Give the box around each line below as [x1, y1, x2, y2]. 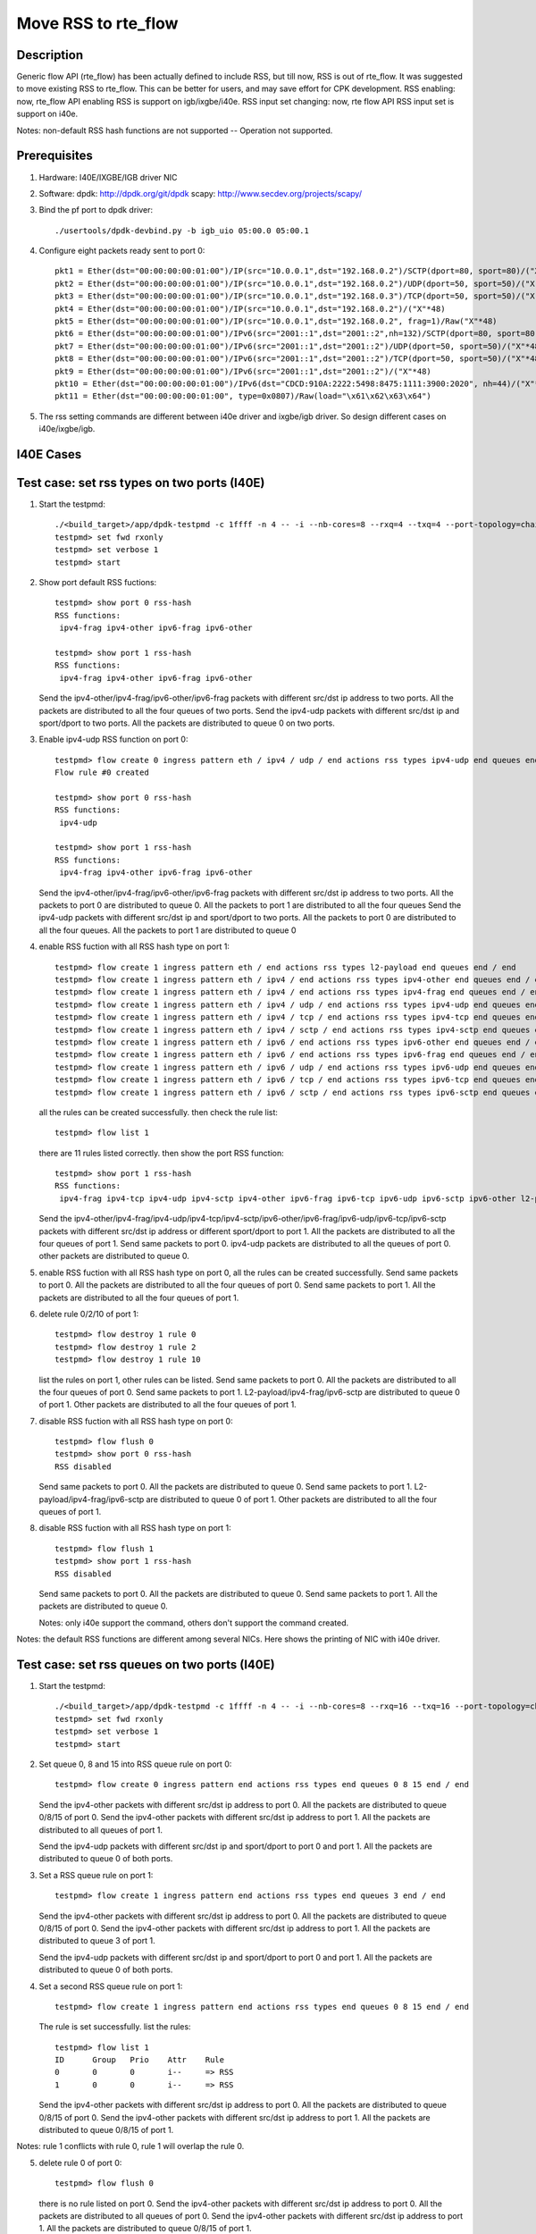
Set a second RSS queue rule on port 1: [38, 1980, 183, 1992]
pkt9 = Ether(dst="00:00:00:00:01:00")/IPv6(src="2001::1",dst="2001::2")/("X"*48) [54, 366, 432, 376]
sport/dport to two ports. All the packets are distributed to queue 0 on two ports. [38, 718, 335, 728]
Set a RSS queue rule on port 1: [38, 1869, 154, 1880]
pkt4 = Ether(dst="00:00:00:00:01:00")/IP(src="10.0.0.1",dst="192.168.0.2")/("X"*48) [54, 304, 446, 314]
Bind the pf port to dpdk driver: [38, 205, 154, 215]
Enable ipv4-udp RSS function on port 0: [38, 734, 188, 745]
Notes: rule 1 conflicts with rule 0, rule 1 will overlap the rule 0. [16, 2141, 245, 2152]
